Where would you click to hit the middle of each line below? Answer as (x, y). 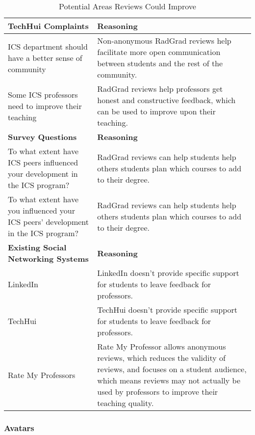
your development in (43, 174)
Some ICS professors (43, 94)
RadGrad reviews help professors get (160, 89)
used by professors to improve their (158, 392)
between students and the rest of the (160, 63)
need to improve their (45, 106)
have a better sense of (45, 57)
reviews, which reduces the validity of (161, 358)
